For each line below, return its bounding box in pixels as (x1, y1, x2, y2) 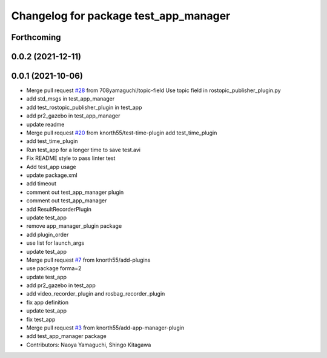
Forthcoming (11, 32, 61, 42)
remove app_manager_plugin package (26, 222, 122, 230)
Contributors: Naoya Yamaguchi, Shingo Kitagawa (26, 341, 151, 348)
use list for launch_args (26, 239, 85, 247)
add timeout (26, 180, 57, 187)
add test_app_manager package (26, 333, 107, 340)
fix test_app (26, 316, 56, 323)
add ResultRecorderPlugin (26, 205, 92, 213)
